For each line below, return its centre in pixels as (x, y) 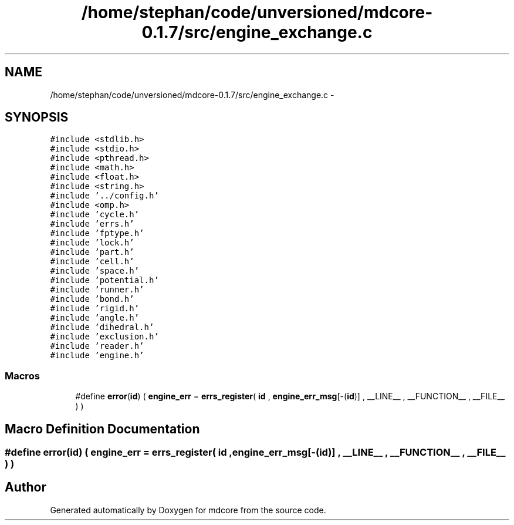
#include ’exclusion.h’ (104, 337)
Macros (22, 376)
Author (26, 487)
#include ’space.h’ (95, 271)
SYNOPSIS (37, 117)
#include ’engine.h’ (97, 356)
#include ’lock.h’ (92, 243)
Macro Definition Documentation (102, 429)
